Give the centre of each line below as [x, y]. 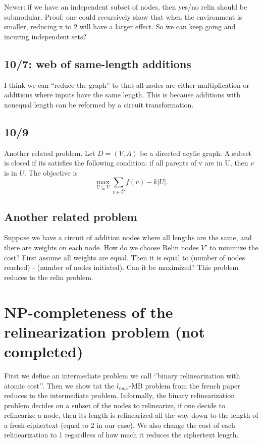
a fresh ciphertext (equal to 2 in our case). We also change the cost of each [120, 425]
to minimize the [234, 247]
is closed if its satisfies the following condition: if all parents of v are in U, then [126, 163]
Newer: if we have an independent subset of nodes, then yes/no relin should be [126, 7]
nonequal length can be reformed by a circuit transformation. [99, 104]
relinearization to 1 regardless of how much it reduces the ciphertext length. [121, 435]
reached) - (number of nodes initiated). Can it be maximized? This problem [121, 267]
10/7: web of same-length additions [98, 63]
